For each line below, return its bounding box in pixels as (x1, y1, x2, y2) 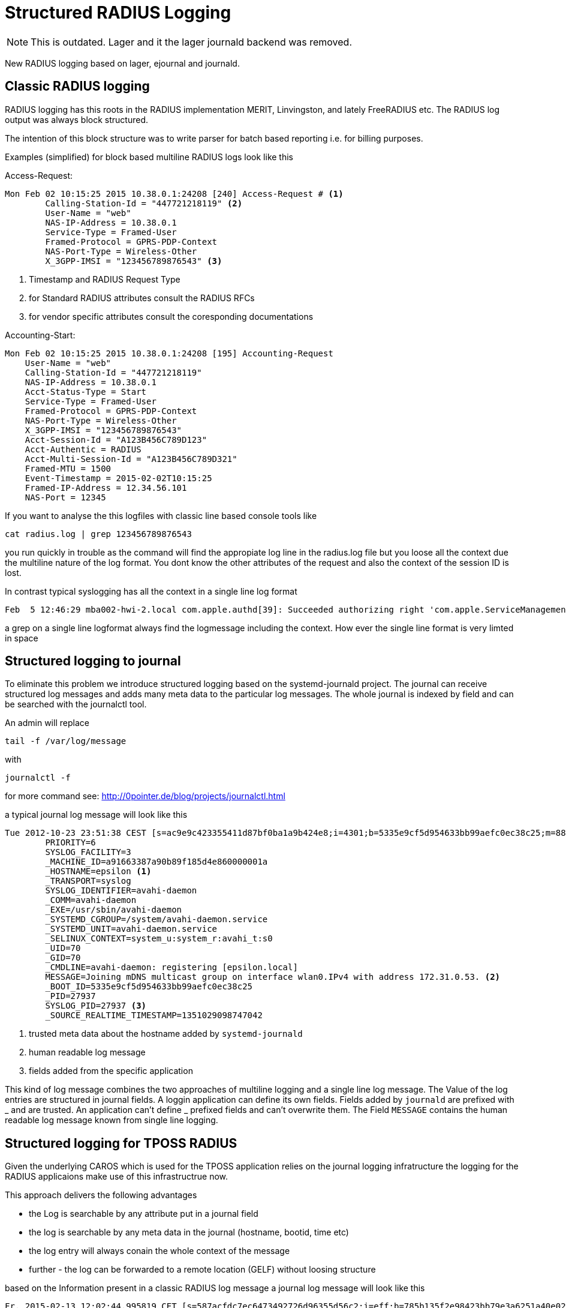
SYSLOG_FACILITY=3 (45, 847, 131, 857)
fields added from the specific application (29, 1066, 193, 1076)
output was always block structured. (5, 114, 148, 125)
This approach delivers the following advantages (5, 1190, 197, 1201)
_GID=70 (45, 953, 81, 963)
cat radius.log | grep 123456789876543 (5, 529, 192, 539)
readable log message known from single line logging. (5, 1115, 218, 1126)
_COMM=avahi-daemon (45, 895, 137, 905)
